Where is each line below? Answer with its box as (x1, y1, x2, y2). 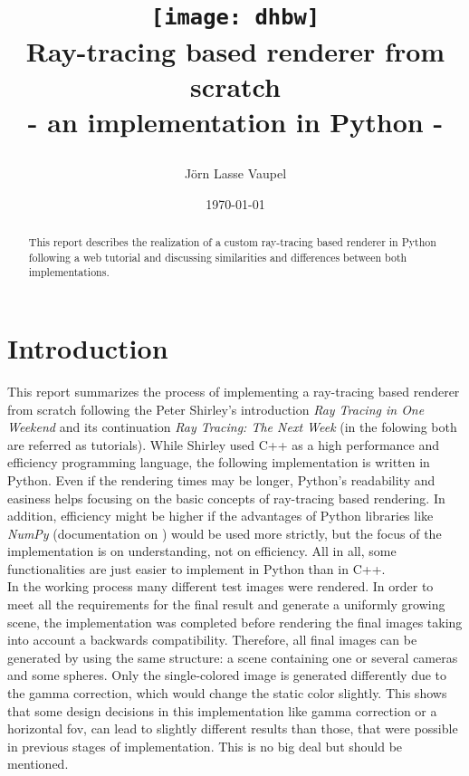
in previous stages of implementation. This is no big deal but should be (7, 736, 403, 755)
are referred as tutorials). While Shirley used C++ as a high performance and (7, 435, 440, 454)
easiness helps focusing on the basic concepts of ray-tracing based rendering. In (7, 488, 445, 507)
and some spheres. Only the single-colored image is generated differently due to (7, 666, 447, 685)
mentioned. (7, 754, 69, 773)
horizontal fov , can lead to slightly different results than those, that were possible (7, 719, 458, 738)
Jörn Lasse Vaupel (184, 164, 287, 183)
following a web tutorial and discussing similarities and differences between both (28, 249, 407, 264)
